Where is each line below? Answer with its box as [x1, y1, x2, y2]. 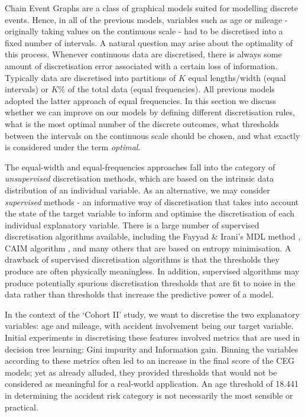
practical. [5, 400, 38, 413]
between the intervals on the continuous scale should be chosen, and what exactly [5, 129, 300, 141]
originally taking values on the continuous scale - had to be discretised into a [5, 25, 283, 37]
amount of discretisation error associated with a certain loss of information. [5, 59, 278, 72]
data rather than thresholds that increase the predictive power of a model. [5, 288, 274, 300]
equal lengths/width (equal [188, 71, 286, 83]
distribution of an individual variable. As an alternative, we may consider [5, 183, 270, 196]
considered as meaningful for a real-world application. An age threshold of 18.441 [5, 377, 299, 390]
